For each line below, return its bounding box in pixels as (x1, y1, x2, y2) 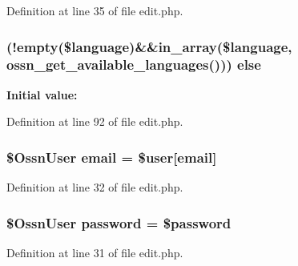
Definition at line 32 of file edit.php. (6, 179, 183, 195)
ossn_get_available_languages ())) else (6, 54, 261, 75)
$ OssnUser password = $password (6, 212, 232, 232)
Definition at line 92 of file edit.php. (6, 113, 183, 130)
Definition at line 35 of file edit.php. (6, 2, 183, 18)
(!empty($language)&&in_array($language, (6, 36, 292, 56)
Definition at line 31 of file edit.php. (6, 244, 183, 260)
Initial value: (6, 86, 78, 103)
